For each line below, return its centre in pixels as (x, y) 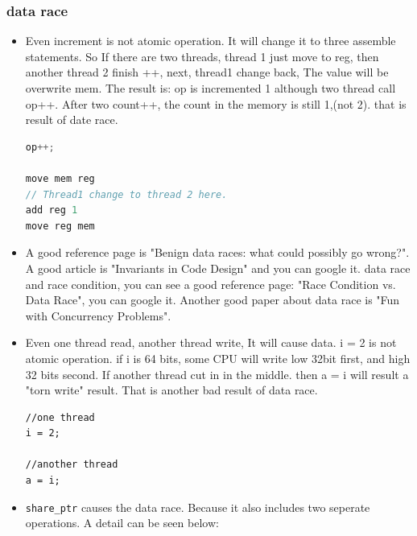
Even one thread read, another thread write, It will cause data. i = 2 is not (211, 342)
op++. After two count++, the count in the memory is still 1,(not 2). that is (216, 103)
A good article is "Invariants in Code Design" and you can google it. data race (218, 268)
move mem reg (60, 178)
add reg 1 (52, 210)
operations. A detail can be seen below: (122, 523)
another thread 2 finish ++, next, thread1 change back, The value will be (207, 72)
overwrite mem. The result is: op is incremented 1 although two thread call (211, 88)
